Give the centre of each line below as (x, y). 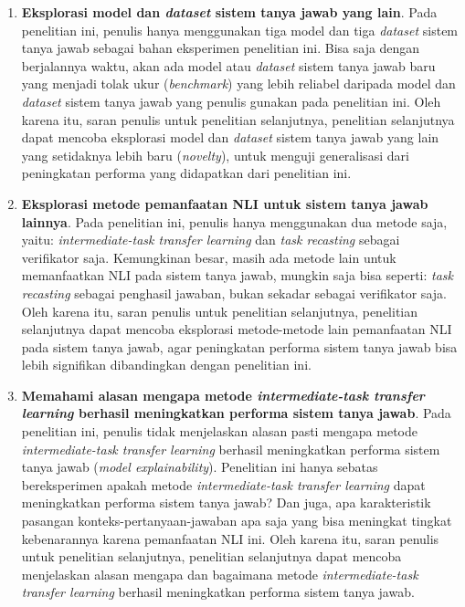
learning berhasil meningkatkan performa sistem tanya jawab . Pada (236, 413)
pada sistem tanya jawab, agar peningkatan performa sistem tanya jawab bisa (239, 346)
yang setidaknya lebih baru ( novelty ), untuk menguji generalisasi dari (215, 155)
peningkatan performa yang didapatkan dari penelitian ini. (186, 173)
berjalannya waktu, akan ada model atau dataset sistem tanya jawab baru (228, 65)
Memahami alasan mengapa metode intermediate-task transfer (223, 395)
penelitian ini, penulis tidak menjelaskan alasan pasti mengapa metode (219, 431)
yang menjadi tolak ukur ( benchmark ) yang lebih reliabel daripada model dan (238, 84)
